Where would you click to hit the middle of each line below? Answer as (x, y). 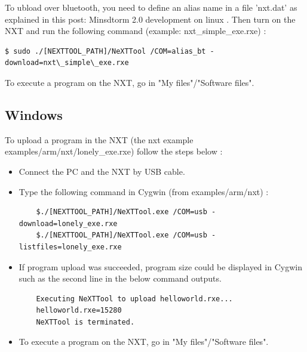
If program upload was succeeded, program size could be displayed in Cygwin (160, 266)
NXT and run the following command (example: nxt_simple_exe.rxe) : (136, 31)
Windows (34, 114)
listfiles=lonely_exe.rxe (70, 247)
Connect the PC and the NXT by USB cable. (102, 171)
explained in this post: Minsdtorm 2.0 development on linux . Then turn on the (150, 19)
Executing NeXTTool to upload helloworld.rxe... (134, 299)
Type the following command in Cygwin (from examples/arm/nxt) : (144, 191)
